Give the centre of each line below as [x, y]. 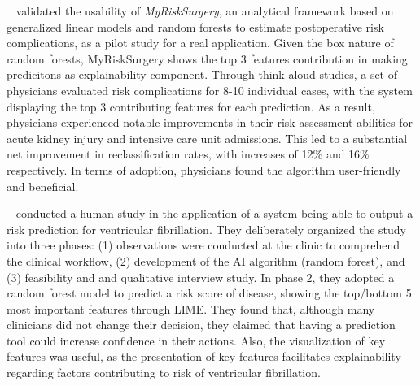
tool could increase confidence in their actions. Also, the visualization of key [196, 340]
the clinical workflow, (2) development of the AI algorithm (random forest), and [206, 260]
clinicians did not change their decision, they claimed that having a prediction [201, 325]
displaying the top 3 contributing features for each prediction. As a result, [191, 106]
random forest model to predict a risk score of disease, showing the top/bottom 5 [209, 293]
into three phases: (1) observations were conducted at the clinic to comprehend [203, 245]
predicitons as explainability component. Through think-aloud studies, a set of [202, 74]
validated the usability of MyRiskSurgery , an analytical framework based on [205, 11]
